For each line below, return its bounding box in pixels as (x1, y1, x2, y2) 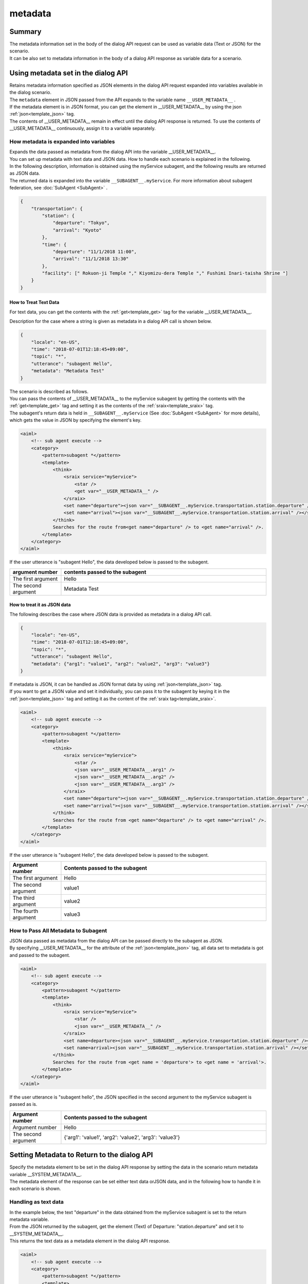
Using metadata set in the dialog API (9, 68, 128, 77)
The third (12, 894, 35, 901)
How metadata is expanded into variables (9, 138, 115, 145)
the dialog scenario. (9, 89, 51, 96)
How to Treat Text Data (9, 299, 60, 306)
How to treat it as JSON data (9, 601, 71, 608)
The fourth (12, 908, 38, 915)
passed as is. (9, 1101, 38, 1107)
